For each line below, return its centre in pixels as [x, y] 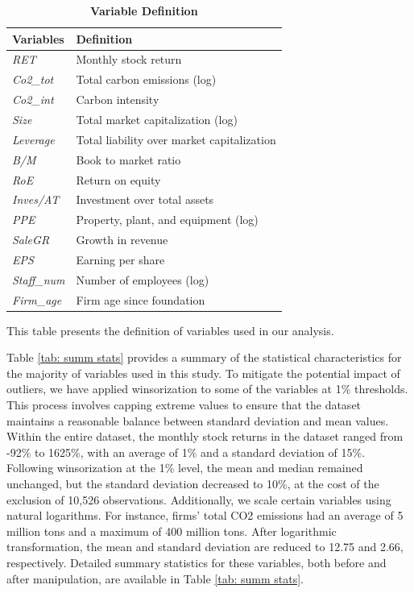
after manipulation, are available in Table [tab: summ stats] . [155, 578]
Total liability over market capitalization [176, 139]
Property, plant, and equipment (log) [167, 220]
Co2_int [33, 100]
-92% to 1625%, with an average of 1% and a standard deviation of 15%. [186, 452]
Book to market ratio [128, 159]
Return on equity [118, 179]
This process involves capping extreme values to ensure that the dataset [184, 405]
